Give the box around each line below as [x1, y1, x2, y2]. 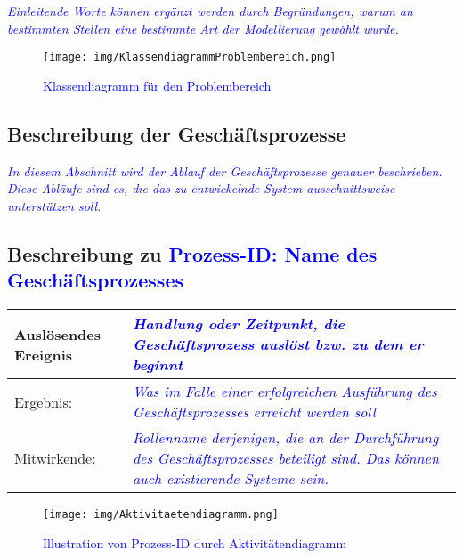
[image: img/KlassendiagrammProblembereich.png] [43, 51, 337, 64]
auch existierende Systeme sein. [132, 468, 329, 489]
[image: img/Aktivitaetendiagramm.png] [43, 508, 279, 522]
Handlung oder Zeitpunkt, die [132, 313, 345, 335]
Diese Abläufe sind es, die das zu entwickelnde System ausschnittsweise [7, 179, 395, 198]
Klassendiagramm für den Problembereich [43, 76, 272, 94]
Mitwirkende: [14, 448, 96, 469]
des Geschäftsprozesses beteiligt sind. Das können [132, 448, 439, 469]
